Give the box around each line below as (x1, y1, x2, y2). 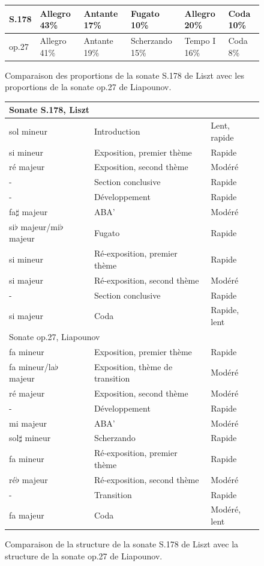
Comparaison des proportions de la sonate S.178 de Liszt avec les (5, 68, 244, 81)
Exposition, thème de (94, 360, 173, 373)
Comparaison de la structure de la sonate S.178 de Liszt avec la (5, 538, 239, 550)
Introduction (94, 124, 140, 137)
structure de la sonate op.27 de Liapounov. (5, 549, 163, 562)
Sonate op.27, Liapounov (9, 330, 100, 342)
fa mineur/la (9, 360, 55, 373)
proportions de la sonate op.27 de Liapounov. (5, 81, 172, 93)
